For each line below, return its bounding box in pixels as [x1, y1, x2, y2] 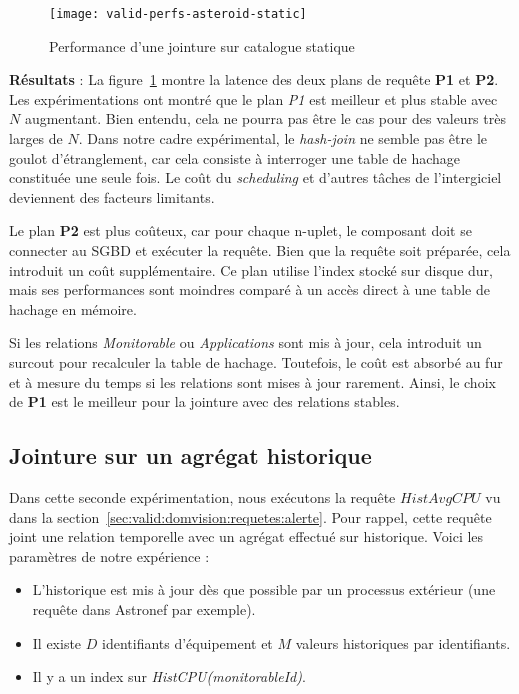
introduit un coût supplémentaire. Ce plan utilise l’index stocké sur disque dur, [9, 259, 493, 280]
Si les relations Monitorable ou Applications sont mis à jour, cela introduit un [9, 332, 482, 353]
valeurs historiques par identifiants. [295, 632, 511, 653]
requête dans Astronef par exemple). [32, 598, 256, 619]
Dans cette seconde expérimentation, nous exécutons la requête [9, 486, 396, 507]
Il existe [32, 632, 82, 653]
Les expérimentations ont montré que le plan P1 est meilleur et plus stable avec [9, 88, 498, 109]
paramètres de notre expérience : [9, 545, 210, 566]
